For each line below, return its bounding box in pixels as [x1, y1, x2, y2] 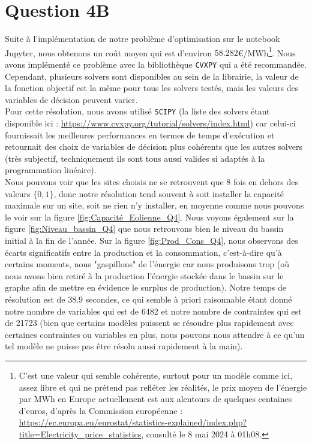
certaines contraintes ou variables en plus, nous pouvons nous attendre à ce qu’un [5, 328, 305, 340]
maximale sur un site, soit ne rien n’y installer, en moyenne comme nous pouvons [5, 199, 304, 212]
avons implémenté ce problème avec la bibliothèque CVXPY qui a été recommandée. [5, 58, 307, 70]
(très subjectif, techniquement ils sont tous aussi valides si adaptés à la [5, 152, 265, 164]
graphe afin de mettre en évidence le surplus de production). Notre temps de [5, 281, 287, 294]
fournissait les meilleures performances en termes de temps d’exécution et [5, 128, 275, 141]
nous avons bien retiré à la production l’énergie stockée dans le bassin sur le [5, 269, 284, 282]
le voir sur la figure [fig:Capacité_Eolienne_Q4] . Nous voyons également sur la [5, 210, 294, 223]
